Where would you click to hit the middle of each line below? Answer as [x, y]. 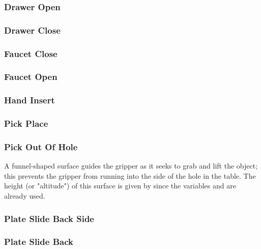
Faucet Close [31, 53]
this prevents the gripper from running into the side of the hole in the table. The [130, 175]
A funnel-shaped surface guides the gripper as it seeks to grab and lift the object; [131, 166]
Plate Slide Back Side [49, 218]
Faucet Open [31, 77]
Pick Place [26, 123]
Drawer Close [32, 30]
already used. [25, 196]
